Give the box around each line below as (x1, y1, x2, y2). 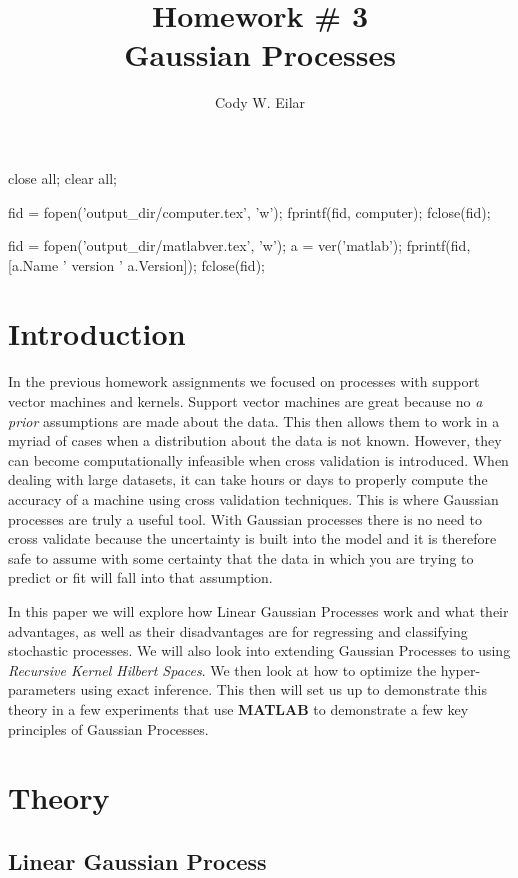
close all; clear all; (8, 167, 117, 188)
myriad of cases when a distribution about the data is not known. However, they (8, 430, 502, 451)
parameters (8, 679, 76, 700)
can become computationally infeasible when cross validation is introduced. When (8, 449, 509, 470)
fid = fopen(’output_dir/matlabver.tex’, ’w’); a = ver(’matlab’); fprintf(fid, (8, 235, 471, 256)
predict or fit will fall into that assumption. (8, 567, 273, 588)
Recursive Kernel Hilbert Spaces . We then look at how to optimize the (8, 659, 437, 680)
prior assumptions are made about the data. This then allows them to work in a (8, 410, 500, 431)
